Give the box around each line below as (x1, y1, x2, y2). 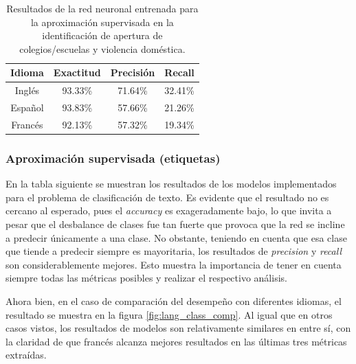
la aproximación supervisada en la (30, 14, 174, 29)
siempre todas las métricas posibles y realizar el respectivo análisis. (5, 271, 287, 285)
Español (10, 100, 44, 115)
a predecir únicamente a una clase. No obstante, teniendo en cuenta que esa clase (5, 230, 347, 244)
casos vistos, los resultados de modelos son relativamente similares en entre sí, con (5, 321, 351, 335)
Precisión (110, 65, 155, 80)
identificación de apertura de (42, 28, 163, 43)
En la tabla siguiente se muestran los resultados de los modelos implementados (5, 177, 337, 191)
